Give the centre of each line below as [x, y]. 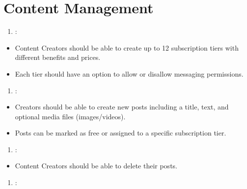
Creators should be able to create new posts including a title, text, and [122, 107]
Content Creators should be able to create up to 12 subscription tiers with [127, 47]
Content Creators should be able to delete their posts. [96, 166]
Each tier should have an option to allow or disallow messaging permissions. [129, 73]
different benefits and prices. [58, 57]
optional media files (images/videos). [70, 116]
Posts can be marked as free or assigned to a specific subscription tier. [121, 133]
